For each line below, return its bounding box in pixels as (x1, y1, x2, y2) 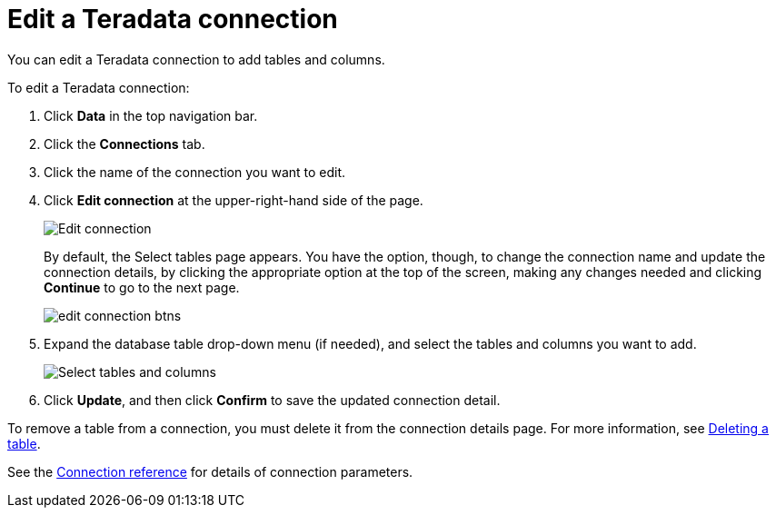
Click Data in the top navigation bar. (44, 107, 258, 124)
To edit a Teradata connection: (7, 79, 190, 95)
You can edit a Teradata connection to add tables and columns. (7, 51, 385, 67)
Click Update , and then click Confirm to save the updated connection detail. (44, 391, 501, 408)
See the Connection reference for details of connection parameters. (7, 463, 413, 480)
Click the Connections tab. (44, 135, 205, 152)
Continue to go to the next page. (44, 279, 240, 295)
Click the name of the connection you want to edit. (44, 163, 346, 180)
